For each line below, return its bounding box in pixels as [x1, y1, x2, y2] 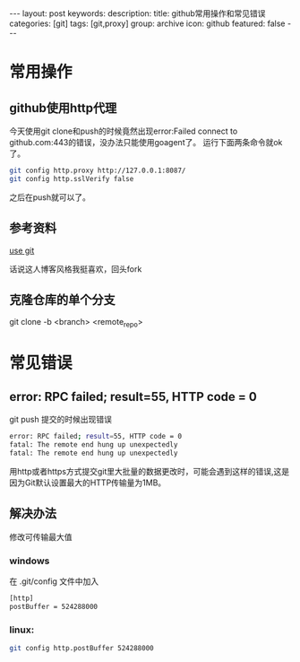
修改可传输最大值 [9, 531, 73, 542]
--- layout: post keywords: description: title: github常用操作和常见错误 [9, 8, 266, 19]
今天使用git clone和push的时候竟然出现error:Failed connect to [9, 126, 238, 136]
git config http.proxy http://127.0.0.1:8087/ [9, 166, 186, 175]
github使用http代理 [9, 100, 117, 116]
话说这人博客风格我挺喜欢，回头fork [9, 263, 142, 274]
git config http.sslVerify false [9, 174, 134, 183]
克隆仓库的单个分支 [9, 292, 116, 307]
